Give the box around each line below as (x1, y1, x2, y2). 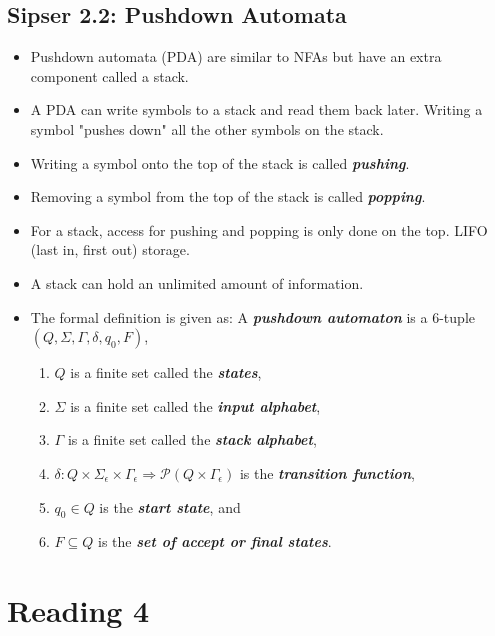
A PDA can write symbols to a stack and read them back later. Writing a (30, 99, 483, 120)
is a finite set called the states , (70, 362, 262, 383)
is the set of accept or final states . (98, 531, 332, 552)
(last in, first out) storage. (30, 239, 190, 260)
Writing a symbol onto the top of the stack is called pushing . (30, 152, 410, 173)
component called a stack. (30, 65, 189, 86)
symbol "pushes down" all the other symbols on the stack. (30, 118, 384, 139)
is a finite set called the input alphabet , (70, 395, 321, 416)
